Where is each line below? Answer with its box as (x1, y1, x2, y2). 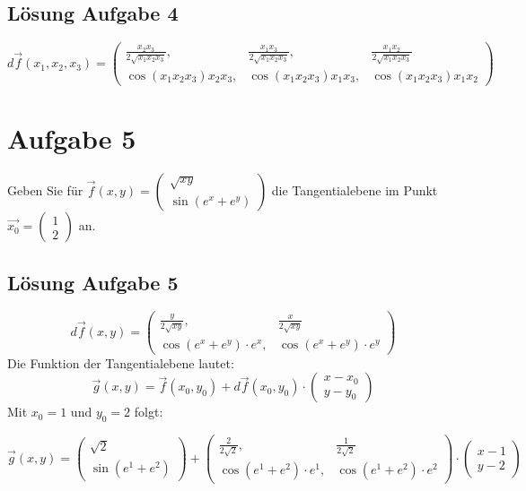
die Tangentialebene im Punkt (271, 181, 438, 200)
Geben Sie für (7, 181, 83, 200)
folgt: (134, 402, 163, 421)
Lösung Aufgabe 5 (7, 268, 179, 296)
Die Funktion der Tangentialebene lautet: (7, 353, 234, 372)
